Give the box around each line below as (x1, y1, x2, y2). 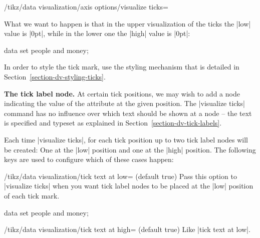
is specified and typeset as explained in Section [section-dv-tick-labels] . (4, 117, 222, 128)
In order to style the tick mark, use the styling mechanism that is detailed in (4, 61, 239, 72)
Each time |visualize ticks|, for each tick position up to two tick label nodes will (4, 134, 248, 144)
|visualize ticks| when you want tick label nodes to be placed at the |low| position (4, 180, 253, 191)
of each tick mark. (4, 190, 60, 200)
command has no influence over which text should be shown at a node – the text (4, 107, 252, 118)
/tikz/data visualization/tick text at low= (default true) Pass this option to (4, 170, 237, 181)
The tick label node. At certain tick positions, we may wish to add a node (4, 88, 240, 98)
